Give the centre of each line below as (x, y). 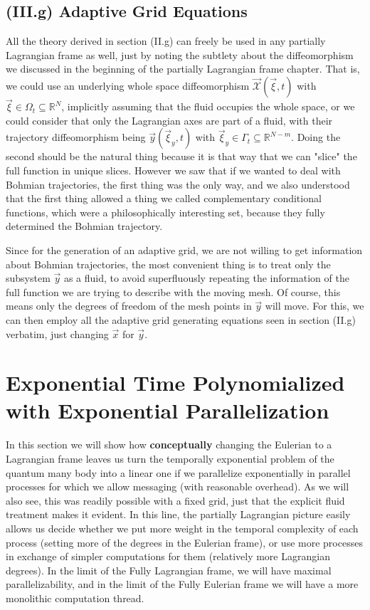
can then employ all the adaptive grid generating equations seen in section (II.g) (181, 319)
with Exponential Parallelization (168, 410)
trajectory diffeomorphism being (76, 137)
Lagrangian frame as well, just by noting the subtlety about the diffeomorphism (180, 54)
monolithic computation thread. (75, 598)
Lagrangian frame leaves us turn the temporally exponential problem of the (170, 459)
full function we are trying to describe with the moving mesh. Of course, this (173, 291)
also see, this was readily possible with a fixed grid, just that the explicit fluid (175, 500)
